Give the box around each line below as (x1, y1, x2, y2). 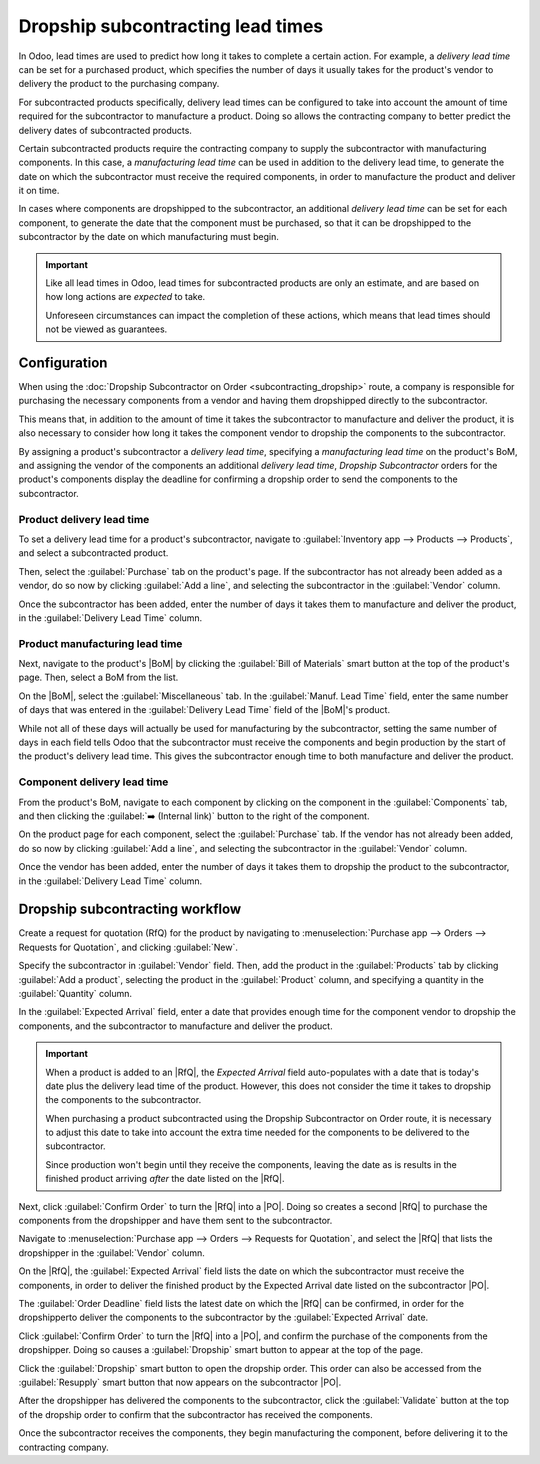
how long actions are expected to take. (45, 291, 206, 303)
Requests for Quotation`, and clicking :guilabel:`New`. (18, 941, 239, 953)
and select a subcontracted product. (18, 547, 169, 559)
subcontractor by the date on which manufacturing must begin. (18, 231, 280, 243)
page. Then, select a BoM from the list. (18, 671, 179, 684)
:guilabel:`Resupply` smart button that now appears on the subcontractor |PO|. (18, 1376, 342, 1388)
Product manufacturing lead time (18, 636, 183, 650)
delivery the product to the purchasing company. (18, 78, 220, 90)
